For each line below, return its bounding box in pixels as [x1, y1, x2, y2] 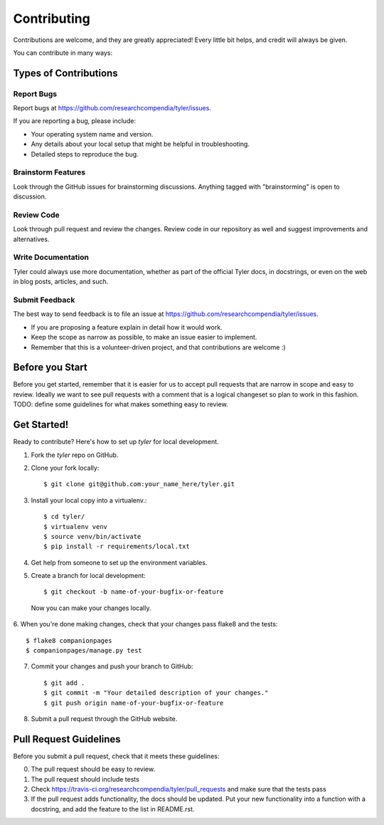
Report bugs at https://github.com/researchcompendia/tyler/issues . [13, 104, 211, 112]
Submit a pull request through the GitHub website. [31, 714, 178, 722]
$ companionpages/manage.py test [26, 646, 142, 655]
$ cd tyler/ [43, 513, 85, 521]
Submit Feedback [13, 295, 75, 305]
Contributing [13, 11, 90, 26]
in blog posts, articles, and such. [13, 278, 109, 286]
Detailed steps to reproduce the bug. [31, 149, 139, 158]
